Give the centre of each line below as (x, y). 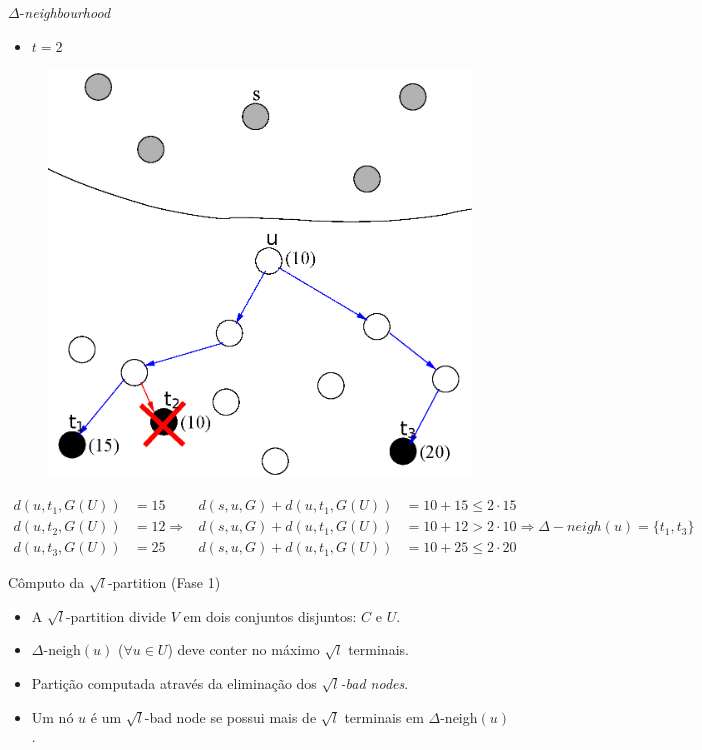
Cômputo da (46, 582)
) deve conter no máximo (243, 649)
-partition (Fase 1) (164, 582)
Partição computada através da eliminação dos (174, 683)
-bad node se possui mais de (230, 716)
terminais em (384, 716)
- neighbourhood (65, 12)
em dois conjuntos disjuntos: (270, 615)
